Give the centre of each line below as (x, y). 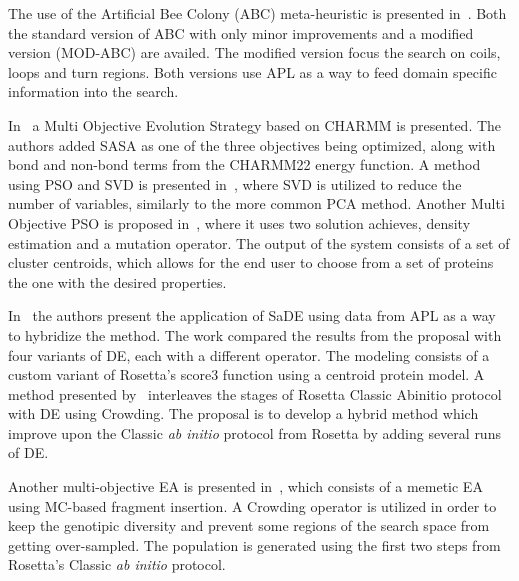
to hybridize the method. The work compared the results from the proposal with (255, 334)
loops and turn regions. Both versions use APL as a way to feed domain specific (252, 71)
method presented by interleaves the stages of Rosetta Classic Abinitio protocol (255, 393)
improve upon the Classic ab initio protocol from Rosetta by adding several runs (254, 432)
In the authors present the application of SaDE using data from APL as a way (252, 315)
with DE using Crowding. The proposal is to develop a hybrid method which (243, 413)
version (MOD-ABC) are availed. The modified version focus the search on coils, (254, 52)
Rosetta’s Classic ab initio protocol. (117, 564)
